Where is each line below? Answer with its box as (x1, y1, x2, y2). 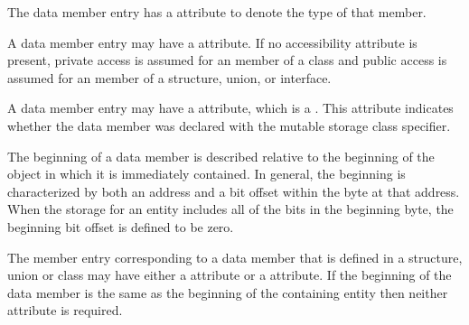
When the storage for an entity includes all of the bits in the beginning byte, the (7, 200, 454, 218)
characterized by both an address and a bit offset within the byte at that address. (7, 181, 460, 200)
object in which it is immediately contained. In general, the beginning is (7, 164, 406, 183)
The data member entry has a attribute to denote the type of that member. (7, 3, 427, 21)
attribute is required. (7, 301, 123, 320)
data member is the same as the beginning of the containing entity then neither (7, 283, 448, 302)
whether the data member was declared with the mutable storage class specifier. (7, 116, 451, 135)
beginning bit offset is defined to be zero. (7, 217, 234, 236)
